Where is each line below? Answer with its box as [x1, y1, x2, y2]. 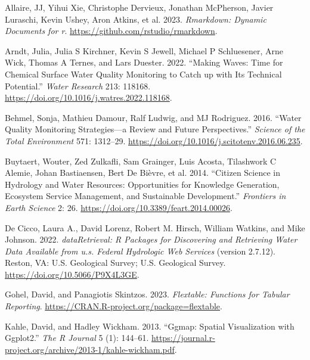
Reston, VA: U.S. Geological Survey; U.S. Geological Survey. [5, 256, 226, 269]
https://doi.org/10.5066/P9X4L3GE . [5, 268, 139, 280]
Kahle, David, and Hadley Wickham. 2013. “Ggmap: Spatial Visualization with [5, 319, 294, 332]
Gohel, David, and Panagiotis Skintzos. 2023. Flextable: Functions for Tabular [5, 288, 290, 300]
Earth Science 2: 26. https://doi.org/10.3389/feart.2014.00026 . [5, 201, 232, 213]
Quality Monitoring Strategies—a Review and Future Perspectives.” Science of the [5, 123, 305, 135]
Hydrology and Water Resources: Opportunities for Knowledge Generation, [5, 178, 280, 190]
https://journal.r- [151, 331, 215, 344]
